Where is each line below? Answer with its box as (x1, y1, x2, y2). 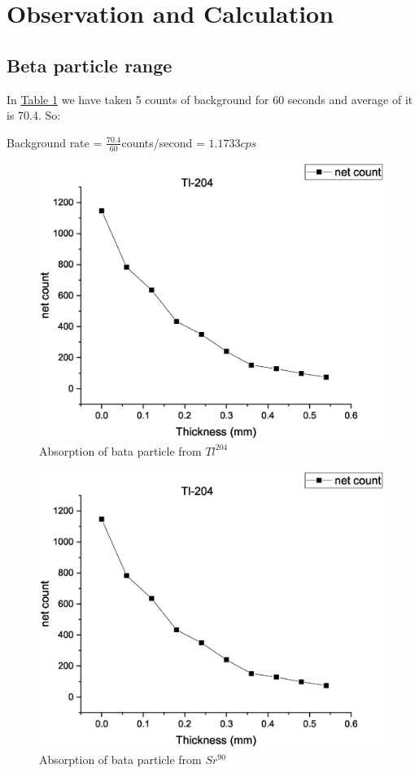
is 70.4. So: (7, 107, 61, 124)
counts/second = (121, 133, 205, 151)
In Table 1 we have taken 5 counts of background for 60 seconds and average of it (7, 90, 413, 107)
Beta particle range (7, 52, 172, 77)
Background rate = (7, 133, 103, 151)
